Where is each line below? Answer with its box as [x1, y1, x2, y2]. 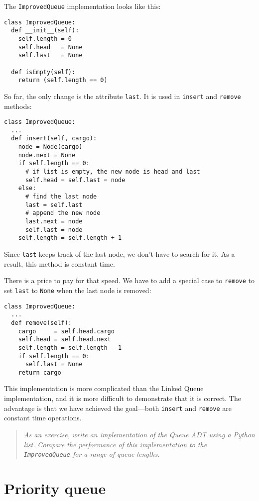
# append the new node [25, 209, 101, 217]
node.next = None [18, 151, 76, 159]
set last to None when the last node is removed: [4, 285, 151, 295]
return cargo [18, 369, 61, 376]
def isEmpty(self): [11, 68, 76, 76]
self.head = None [18, 43, 83, 51]
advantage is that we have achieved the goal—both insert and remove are [4, 402, 232, 413]
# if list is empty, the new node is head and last [25, 168, 200, 176]
